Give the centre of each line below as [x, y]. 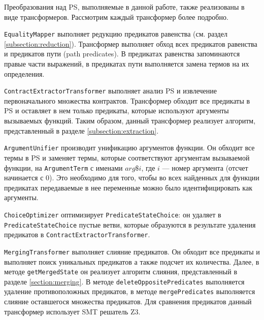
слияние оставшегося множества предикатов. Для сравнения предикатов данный [128, 301]
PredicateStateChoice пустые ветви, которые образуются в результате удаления [130, 224]
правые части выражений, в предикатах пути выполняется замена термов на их [127, 64]
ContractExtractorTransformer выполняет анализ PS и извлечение [110, 91]
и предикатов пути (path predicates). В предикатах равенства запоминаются [122, 54]
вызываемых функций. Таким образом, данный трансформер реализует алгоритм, [130, 121]
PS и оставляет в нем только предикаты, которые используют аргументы [117, 110]
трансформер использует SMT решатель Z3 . [72, 311]
